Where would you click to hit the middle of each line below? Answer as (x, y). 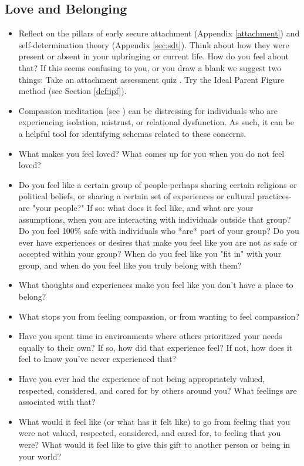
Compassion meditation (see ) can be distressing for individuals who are (148, 110)
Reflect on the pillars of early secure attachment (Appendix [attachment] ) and (159, 33)
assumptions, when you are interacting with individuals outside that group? (155, 219)
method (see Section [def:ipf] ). (72, 91)
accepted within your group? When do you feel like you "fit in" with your (150, 254)
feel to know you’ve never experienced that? (97, 359)
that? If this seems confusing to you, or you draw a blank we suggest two (150, 67)
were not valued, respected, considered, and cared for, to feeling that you (150, 433)
